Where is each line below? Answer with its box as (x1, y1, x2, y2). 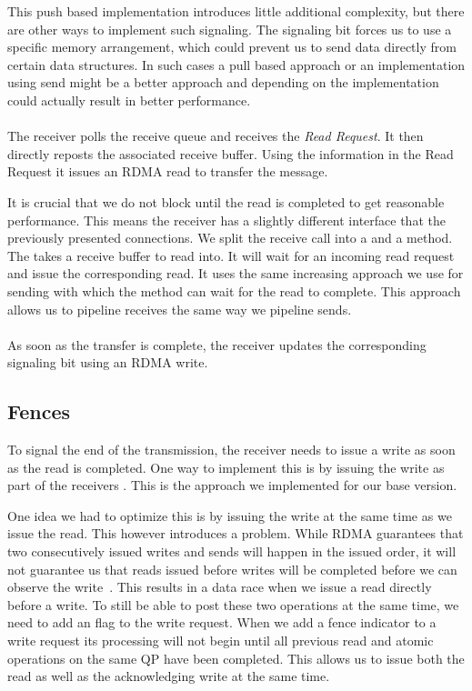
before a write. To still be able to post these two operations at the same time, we (7, 595, 459, 614)
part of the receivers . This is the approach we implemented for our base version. (7, 476, 457, 495)
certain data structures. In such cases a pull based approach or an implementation (7, 55, 466, 74)
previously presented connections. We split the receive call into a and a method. (7, 228, 453, 247)
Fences (7, 397, 71, 426)
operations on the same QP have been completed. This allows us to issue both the (7, 648, 465, 667)
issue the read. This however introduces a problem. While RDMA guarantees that (7, 524, 464, 543)
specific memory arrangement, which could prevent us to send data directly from (7, 37, 457, 56)
